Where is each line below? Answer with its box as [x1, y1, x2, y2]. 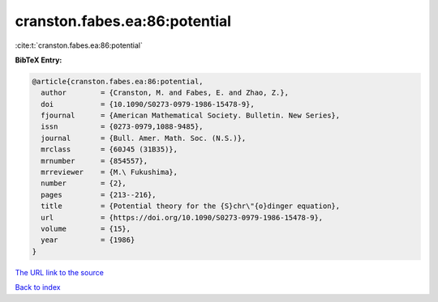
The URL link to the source [15, 267, 105, 277]
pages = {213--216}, [41, 190, 157, 199]
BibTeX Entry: [15, 55, 62, 65]
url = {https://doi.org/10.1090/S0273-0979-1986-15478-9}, [41, 213, 324, 222]
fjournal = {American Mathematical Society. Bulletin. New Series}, [41, 111, 341, 121]
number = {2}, [41, 179, 127, 188]
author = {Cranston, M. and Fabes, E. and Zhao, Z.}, [41, 88, 290, 97]
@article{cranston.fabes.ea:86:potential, [32, 77, 204, 86]
